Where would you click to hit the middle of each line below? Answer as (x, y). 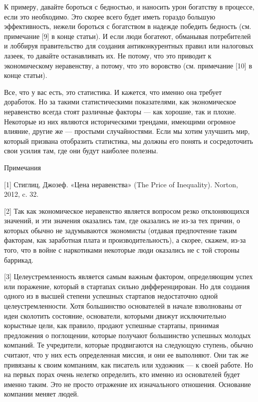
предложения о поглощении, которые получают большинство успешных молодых (128, 335)
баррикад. (19, 259)
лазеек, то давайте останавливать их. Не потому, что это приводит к (108, 55)
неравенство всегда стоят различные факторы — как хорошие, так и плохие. (120, 111)
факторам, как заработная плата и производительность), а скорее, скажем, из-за (125, 240)
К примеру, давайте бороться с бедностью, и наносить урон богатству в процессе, (129, 6)
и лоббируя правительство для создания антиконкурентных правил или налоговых (129, 46)
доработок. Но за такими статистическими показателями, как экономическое (120, 102)
